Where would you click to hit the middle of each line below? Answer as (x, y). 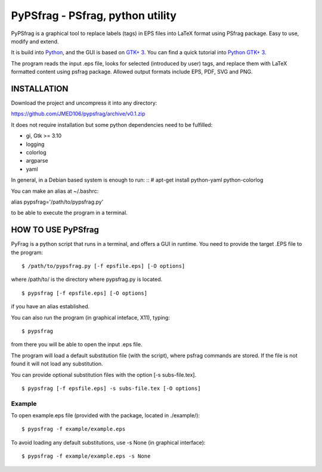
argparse (37, 161)
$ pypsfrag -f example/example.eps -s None (86, 456)
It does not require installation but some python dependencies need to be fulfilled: (112, 124)
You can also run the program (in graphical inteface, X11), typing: (90, 317)
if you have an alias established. (50, 307)
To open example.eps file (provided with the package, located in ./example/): (105, 415)
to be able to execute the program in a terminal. (69, 213)
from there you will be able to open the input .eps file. (77, 345)
